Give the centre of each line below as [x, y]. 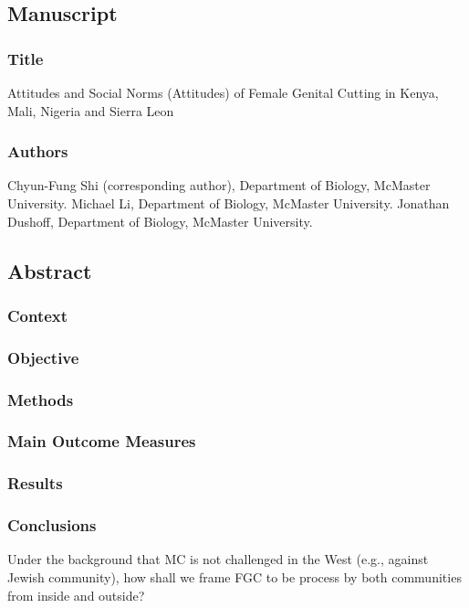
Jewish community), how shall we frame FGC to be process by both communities [234, 577]
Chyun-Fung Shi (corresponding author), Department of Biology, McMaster [219, 185]
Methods [41, 399]
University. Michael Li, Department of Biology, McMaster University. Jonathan [229, 203]
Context [38, 315]
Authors [38, 151]
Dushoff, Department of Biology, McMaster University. [160, 221]
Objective [43, 357]
